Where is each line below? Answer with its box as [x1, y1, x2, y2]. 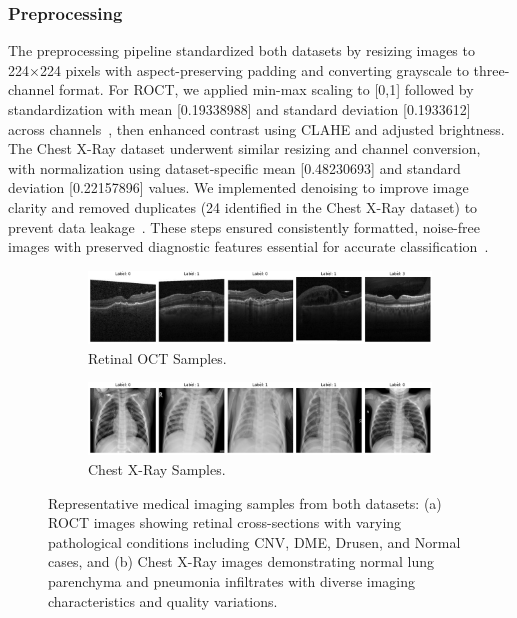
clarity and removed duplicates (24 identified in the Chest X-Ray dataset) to [8, 196, 478, 217]
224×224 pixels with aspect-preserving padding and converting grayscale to [8, 59, 469, 80]
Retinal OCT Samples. [88, 347, 227, 368]
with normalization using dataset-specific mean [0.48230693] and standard [8, 157, 461, 178]
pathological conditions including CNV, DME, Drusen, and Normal [48, 531, 461, 552]
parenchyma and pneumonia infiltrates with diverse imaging [48, 570, 416, 591]
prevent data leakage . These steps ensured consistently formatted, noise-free [8, 216, 480, 237]
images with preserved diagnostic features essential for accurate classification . [8, 236, 489, 257]
